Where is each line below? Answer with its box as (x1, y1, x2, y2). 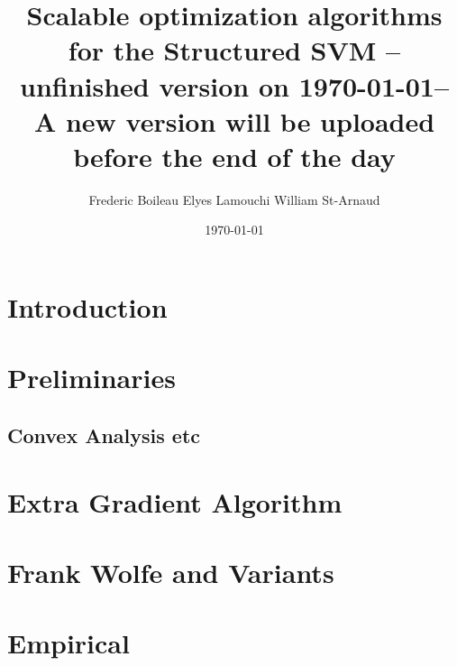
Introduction (7, 289, 168, 326)
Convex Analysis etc (7, 421, 201, 449)
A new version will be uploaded (33, 102, 435, 139)
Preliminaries (7, 359, 176, 396)
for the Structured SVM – (68, 32, 401, 69)
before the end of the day (73, 137, 396, 174)
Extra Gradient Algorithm (7, 483, 343, 520)
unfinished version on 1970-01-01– (19, 67, 450, 104)
